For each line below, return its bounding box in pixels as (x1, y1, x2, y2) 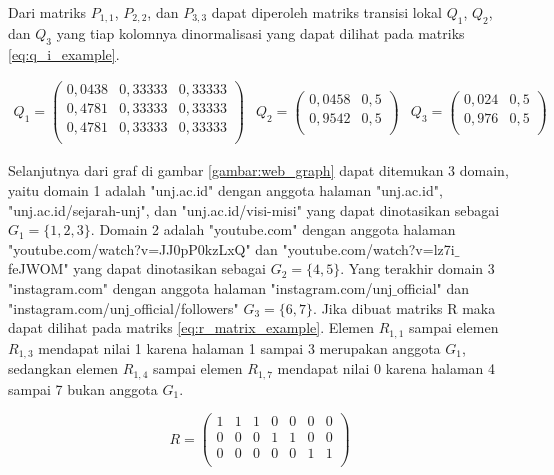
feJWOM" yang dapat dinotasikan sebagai (8, 258, 267, 279)
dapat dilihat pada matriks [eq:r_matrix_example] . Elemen (8, 317, 375, 338)
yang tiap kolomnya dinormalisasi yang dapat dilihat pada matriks (56, 22, 465, 43)
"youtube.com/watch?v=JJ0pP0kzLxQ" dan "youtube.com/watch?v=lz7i (8, 238, 455, 259)
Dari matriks (8, 2, 87, 22)
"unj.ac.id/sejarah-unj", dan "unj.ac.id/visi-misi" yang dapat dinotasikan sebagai (8, 199, 500, 220)
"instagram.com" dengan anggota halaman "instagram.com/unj (8, 277, 393, 298)
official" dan (396, 277, 470, 298)
